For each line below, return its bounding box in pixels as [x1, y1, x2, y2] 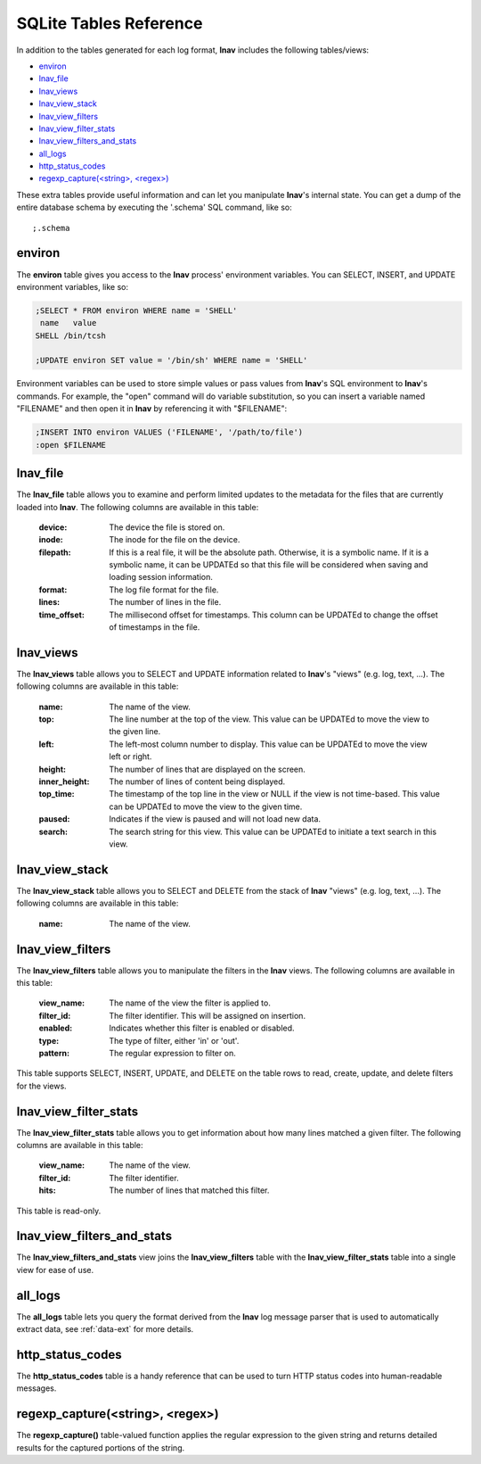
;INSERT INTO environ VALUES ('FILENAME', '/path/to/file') [35, 427, 304, 437]
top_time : [38, 789, 75, 799]
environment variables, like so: [16, 281, 129, 292]
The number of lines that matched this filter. [109, 1185, 270, 1195]
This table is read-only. [16, 1205, 102, 1216]
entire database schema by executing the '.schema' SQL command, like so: [16, 202, 293, 213]
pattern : [38, 1047, 70, 1058]
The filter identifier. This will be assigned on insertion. [109, 1010, 306, 1021]
